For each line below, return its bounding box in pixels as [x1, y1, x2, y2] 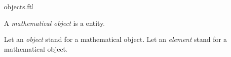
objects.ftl [4, 1, 34, 11]
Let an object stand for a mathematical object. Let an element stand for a [4, 34, 227, 44]
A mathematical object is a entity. [4, 18, 105, 28]
